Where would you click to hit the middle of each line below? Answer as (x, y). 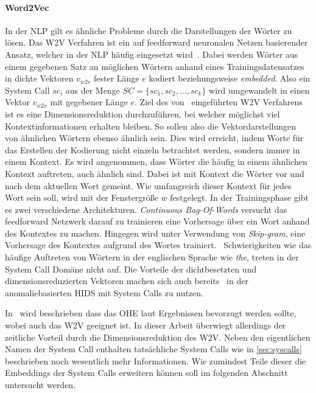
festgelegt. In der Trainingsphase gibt (240, 197)
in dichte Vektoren (39, 78)
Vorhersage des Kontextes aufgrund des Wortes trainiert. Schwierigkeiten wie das (158, 245)
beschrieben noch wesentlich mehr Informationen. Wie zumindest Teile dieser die (156, 360)
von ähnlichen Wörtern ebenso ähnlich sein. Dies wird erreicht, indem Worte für (154, 138)
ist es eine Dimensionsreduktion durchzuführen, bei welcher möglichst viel (142, 113)
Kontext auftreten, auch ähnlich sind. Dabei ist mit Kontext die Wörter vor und (155, 173)
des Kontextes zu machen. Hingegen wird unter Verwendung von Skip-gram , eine (155, 233)
